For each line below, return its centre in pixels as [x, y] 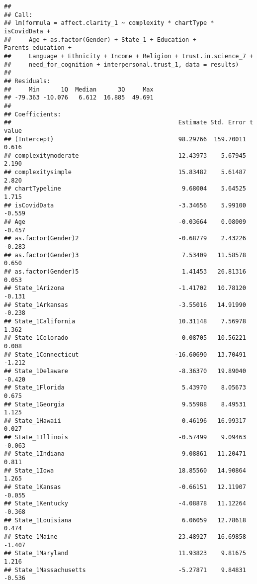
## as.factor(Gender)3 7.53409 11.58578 [125, 255]
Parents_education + [38, 48]
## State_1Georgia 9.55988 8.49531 [125, 404]
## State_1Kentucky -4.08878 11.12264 [125, 504]
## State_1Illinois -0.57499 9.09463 [125, 438]
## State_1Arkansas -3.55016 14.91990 [125, 305]
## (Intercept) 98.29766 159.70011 [125, 139]
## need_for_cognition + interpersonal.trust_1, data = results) [122, 64]
